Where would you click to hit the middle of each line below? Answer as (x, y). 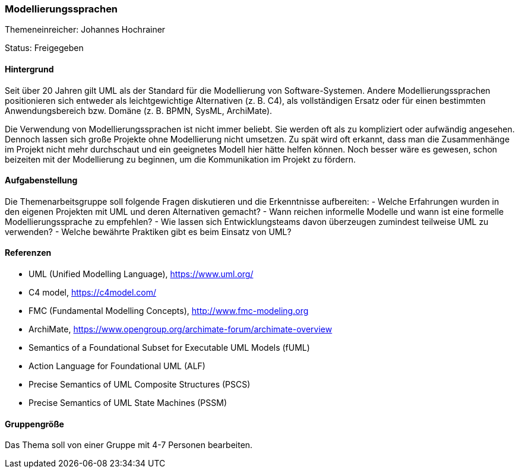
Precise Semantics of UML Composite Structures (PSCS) (140, 385)
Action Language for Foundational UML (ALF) (117, 366)
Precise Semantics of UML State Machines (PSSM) (128, 403)
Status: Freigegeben (44, 48)
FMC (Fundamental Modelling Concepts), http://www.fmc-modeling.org (169, 311)
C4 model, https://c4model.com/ (93, 293)
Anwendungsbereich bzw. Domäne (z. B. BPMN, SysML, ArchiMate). (139, 110)
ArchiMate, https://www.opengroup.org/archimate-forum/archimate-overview (181, 329)
